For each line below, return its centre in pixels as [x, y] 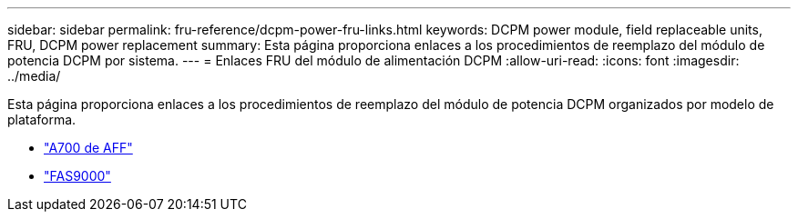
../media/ [34, 76]
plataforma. [42, 119]
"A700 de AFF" [88, 148]
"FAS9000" [77, 176]
